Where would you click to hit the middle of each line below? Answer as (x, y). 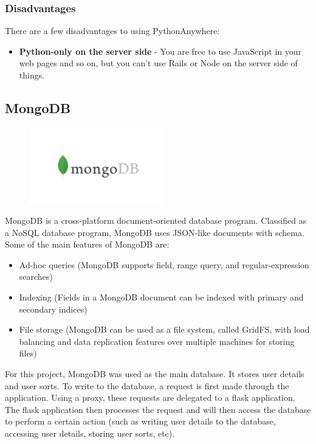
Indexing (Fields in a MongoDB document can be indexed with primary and (161, 297)
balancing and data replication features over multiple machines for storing (157, 341)
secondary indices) (53, 309)
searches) (36, 276)
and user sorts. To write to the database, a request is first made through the (147, 385)
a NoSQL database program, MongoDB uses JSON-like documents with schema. (155, 232)
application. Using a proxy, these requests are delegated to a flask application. (150, 397)
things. (32, 75)
